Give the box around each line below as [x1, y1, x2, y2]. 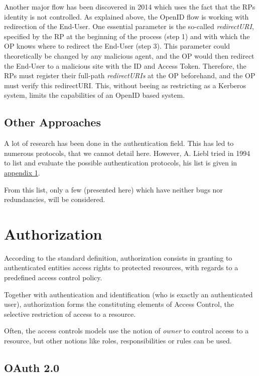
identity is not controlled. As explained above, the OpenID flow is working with [4, 11, 249, 22]
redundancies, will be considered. [4, 194, 105, 205]
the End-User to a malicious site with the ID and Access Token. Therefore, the [4, 60, 246, 71]
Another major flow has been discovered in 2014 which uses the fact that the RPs [4, 2, 255, 12]
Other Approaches [4, 114, 101, 130]
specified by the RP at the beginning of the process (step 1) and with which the [4, 31, 250, 41]
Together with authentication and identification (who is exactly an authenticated [4, 289, 253, 299]
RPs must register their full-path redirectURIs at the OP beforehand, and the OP [4, 70, 255, 81]
